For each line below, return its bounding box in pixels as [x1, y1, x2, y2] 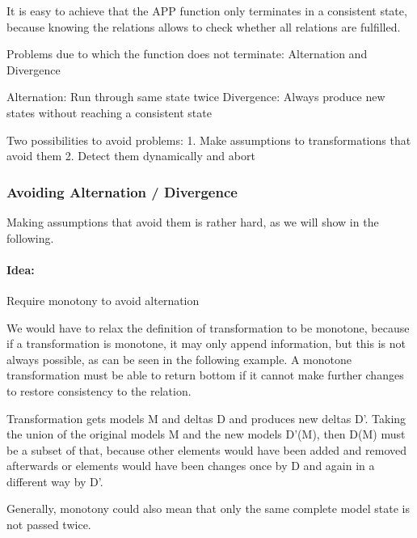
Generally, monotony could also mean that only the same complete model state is [6, 500, 410, 517]
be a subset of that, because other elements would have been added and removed [6, 441, 407, 458]
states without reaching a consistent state [6, 104, 212, 121]
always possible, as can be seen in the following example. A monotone [6, 350, 352, 367]
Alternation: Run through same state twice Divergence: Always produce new [6, 88, 385, 105]
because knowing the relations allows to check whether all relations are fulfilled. [6, 18, 401, 35]
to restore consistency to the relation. [6, 382, 192, 399]
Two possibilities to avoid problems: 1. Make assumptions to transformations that [6, 131, 411, 148]
